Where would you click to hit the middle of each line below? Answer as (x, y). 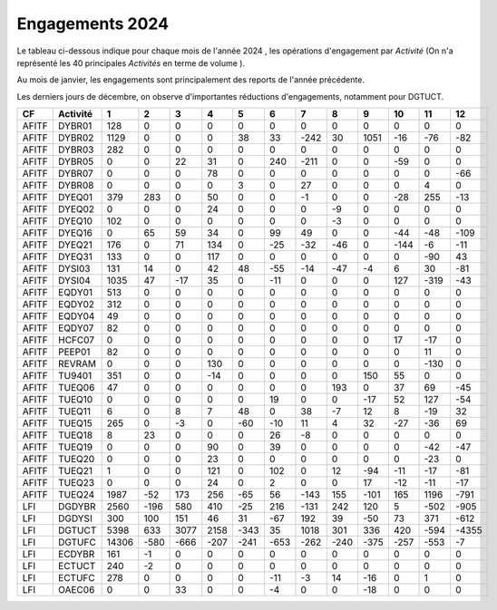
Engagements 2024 (93, 24)
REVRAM (77, 364)
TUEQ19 (75, 447)
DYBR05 (76, 161)
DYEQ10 (75, 221)
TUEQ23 (76, 483)
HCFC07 (76, 340)
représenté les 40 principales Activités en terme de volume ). (131, 63)
